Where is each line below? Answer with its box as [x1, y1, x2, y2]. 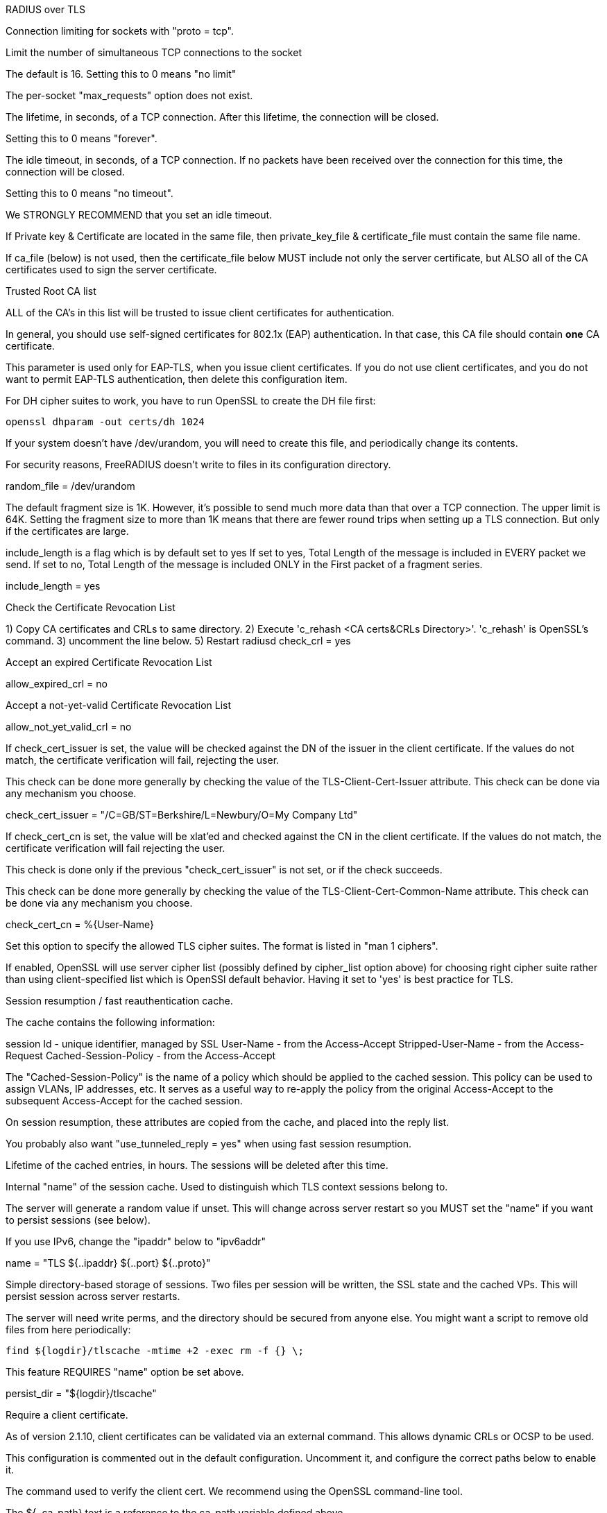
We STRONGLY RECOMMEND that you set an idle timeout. [6, 209, 273, 221]
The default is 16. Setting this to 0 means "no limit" [6, 68, 237, 80]
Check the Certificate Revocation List [6, 601, 176, 613]
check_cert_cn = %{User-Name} [6, 918, 155, 930]
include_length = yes [6, 580, 101, 592]
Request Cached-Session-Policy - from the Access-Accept [6, 1050, 276, 1061]
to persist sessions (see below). [6, 1214, 151, 1226]
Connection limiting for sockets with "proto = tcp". [6, 25, 234, 37]
